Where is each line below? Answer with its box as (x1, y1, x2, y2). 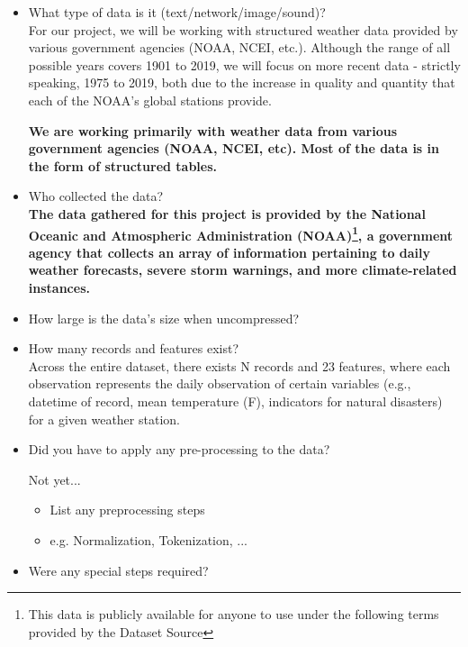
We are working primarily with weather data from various (28, 121, 398, 140)
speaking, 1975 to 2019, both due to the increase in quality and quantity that (28, 73, 455, 92)
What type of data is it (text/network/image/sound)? (28, 3, 326, 21)
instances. (28, 278, 90, 296)
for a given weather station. (28, 409, 180, 428)
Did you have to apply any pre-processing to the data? (28, 440, 330, 459)
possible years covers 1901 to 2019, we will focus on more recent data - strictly (28, 55, 461, 74)
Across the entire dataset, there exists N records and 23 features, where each (28, 356, 451, 375)
